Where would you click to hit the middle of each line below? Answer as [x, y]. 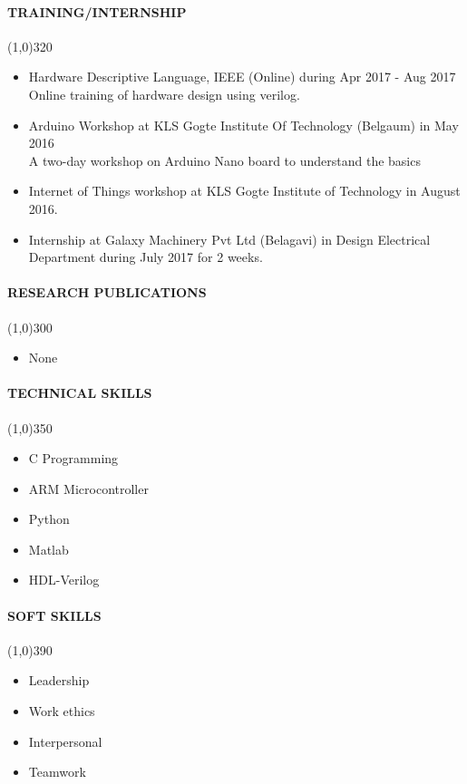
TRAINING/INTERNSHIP [97, 11]
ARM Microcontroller [88, 488]
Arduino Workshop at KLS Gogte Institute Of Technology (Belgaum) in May [243, 125]
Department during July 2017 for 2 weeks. [146, 257]
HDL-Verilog [64, 580]
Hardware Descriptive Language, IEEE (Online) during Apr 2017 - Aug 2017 [242, 77]
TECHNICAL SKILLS [80, 393]
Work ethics [62, 711]
